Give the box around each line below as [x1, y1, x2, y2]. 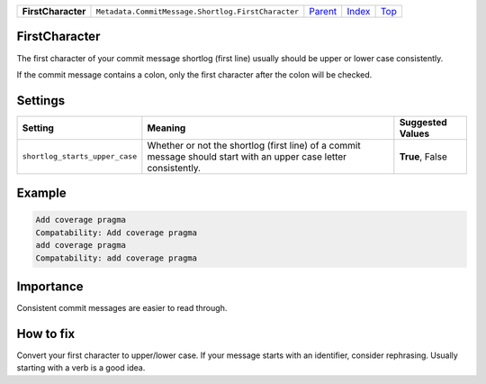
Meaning [147, 122, 186, 134]
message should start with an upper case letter [147, 150, 346, 162]
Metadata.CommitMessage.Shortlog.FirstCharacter [95, 6, 300, 16]
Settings [16, 93, 66, 108]
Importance [16, 279, 85, 294]
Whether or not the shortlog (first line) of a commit [147, 139, 361, 151]
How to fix [16, 325, 76, 342]
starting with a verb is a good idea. [16, 362, 146, 373]
